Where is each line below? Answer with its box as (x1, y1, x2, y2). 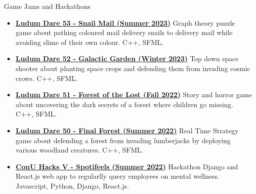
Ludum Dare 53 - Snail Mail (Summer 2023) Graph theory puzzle (15, 17, 235, 28)
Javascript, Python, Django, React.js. (15, 180, 129, 191)
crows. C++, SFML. (15, 73, 78, 83)
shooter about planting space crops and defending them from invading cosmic (15, 63, 251, 73)
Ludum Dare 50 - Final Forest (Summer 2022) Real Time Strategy (15, 125, 239, 135)
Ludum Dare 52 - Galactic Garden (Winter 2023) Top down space (15, 53, 239, 64)
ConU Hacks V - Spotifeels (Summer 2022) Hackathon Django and (15, 161, 238, 171)
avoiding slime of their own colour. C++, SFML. (15, 37, 164, 47)
